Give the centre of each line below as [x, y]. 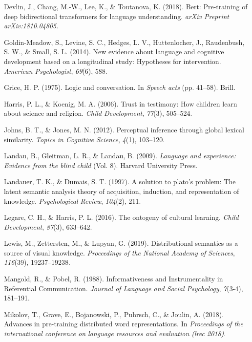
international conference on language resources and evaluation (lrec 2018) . [115, 333]
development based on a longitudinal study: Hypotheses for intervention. [113, 61]
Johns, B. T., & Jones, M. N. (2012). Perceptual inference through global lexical [124, 129]
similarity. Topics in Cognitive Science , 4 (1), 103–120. [84, 139]
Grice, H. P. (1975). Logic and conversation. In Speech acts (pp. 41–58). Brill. [120, 87]
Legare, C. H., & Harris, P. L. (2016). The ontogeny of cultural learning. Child [121, 217]
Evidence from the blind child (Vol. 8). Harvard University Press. [101, 165]
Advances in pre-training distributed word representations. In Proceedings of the [124, 324]
